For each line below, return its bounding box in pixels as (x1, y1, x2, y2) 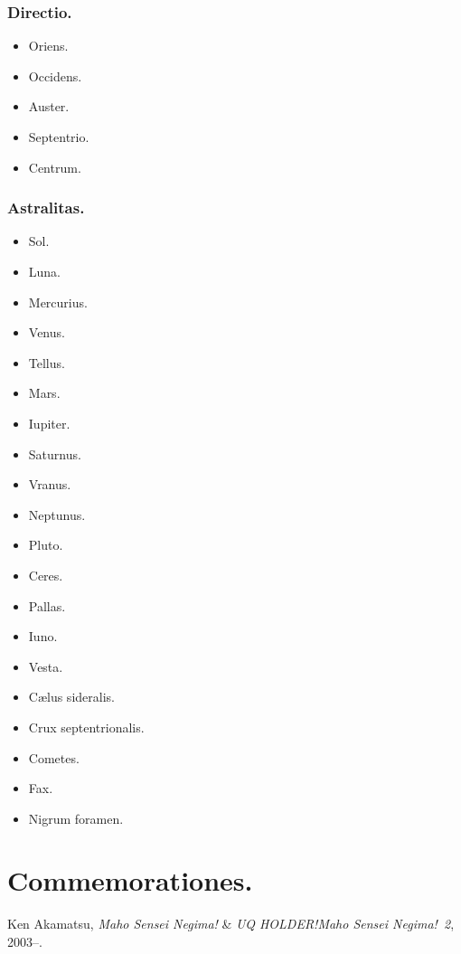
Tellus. (28, 353, 65, 372)
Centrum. (28, 157, 81, 176)
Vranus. (28, 475, 71, 494)
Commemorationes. (7, 862, 253, 899)
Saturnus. (28, 444, 81, 463)
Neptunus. (28, 505, 86, 524)
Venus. (28, 323, 65, 342)
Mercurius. (28, 292, 88, 311)
